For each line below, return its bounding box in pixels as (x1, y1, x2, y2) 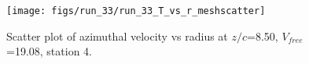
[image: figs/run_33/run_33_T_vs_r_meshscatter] (6, 5, 266, 16)
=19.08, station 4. (6, 43, 92, 59)
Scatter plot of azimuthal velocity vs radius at (6, 27, 228, 44)
